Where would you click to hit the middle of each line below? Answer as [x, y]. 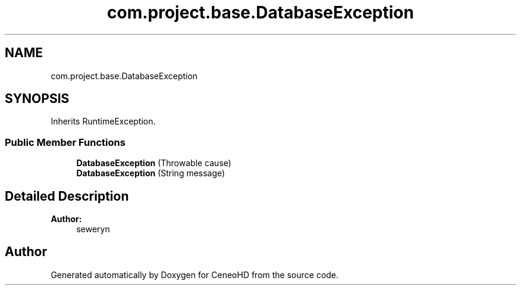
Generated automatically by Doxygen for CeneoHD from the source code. [195, 275]
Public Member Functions [65, 142]
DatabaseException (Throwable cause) [154, 163]
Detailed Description [67, 196]
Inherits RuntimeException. [103, 121]
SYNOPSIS [37, 99]
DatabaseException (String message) [151, 173]
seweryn [93, 229]
